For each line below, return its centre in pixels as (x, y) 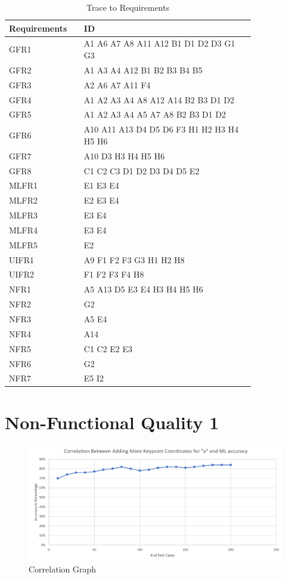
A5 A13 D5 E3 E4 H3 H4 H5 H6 (143, 289)
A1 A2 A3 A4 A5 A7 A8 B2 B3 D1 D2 (155, 114)
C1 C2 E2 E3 (108, 348)
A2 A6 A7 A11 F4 (117, 84)
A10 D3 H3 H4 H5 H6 (124, 155)
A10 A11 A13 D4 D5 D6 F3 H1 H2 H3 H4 (161, 129)
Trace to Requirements (128, 7)
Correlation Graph (63, 569)
